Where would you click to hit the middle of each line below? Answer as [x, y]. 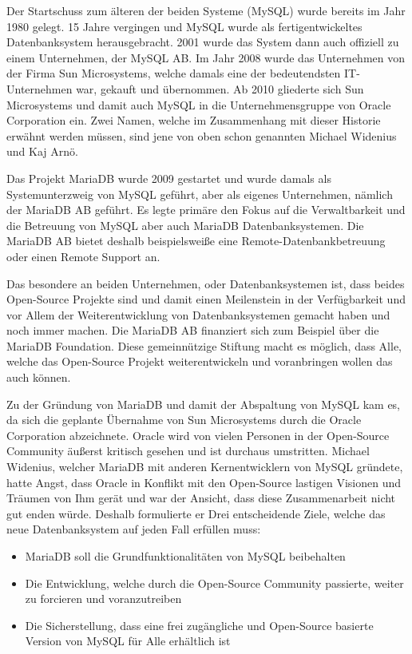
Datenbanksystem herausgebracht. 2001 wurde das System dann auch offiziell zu [203, 42]
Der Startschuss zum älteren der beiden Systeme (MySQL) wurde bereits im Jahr [206, 10]
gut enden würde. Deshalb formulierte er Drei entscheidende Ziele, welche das [196, 513]
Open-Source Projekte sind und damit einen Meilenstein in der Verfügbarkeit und [206, 299]
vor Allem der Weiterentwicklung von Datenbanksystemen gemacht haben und [198, 314]
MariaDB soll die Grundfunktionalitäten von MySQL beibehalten [185, 556]
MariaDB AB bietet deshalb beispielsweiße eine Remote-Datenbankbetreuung [196, 241]
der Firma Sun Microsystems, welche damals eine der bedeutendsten [174, 73]
